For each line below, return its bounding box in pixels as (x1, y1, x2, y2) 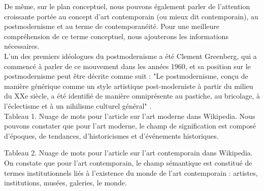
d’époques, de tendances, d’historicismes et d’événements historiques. (4, 130, 219, 141)
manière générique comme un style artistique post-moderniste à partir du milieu (4, 80, 253, 91)
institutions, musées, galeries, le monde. (4, 177, 127, 188)
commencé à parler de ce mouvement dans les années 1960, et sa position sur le (4, 60, 251, 71)
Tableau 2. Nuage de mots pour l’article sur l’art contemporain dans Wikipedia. (4, 147, 253, 158)
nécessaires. (4, 41, 40, 51)
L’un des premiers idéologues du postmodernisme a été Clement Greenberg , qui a (4, 50, 257, 61)
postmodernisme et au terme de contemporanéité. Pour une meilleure (4, 21, 220, 31)
